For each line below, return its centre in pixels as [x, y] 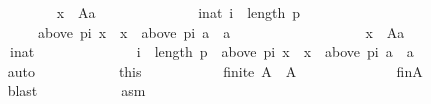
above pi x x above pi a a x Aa [221, 31]
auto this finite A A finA [215, 70]
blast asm [76, 90]
